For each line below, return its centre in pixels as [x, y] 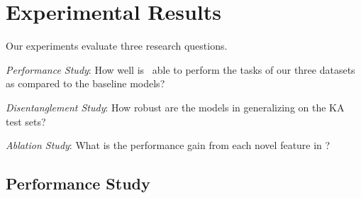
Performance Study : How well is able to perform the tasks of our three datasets [180, 69]
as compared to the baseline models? [85, 83]
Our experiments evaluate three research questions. [117, 46]
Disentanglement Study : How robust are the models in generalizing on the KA [175, 107]
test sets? [26, 121]
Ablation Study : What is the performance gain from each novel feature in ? [168, 145]
